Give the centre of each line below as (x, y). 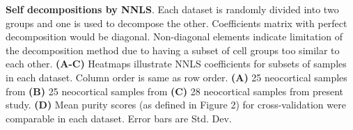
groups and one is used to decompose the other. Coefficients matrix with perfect (176, 23)
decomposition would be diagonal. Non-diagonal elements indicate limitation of (174, 36)
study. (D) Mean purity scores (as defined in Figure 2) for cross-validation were (176, 105)
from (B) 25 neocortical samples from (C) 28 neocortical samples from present (175, 91)
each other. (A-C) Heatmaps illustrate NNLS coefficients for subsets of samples (176, 64)
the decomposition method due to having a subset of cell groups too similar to (173, 50)
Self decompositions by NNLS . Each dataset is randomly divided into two (172, 9)
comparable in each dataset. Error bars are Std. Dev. (119, 118)
